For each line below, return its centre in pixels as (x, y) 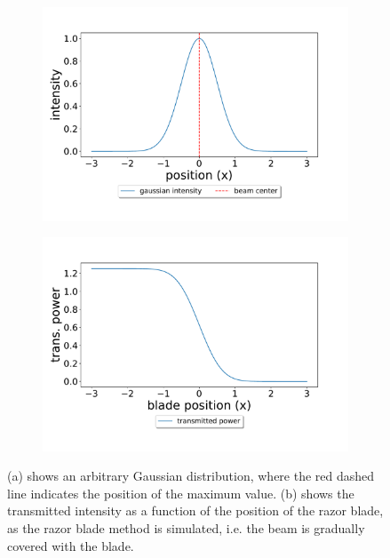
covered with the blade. (71, 545)
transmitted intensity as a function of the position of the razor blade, (195, 510)
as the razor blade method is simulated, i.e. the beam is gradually (186, 528)
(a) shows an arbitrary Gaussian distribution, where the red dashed (191, 476)
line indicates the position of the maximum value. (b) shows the (181, 493)
